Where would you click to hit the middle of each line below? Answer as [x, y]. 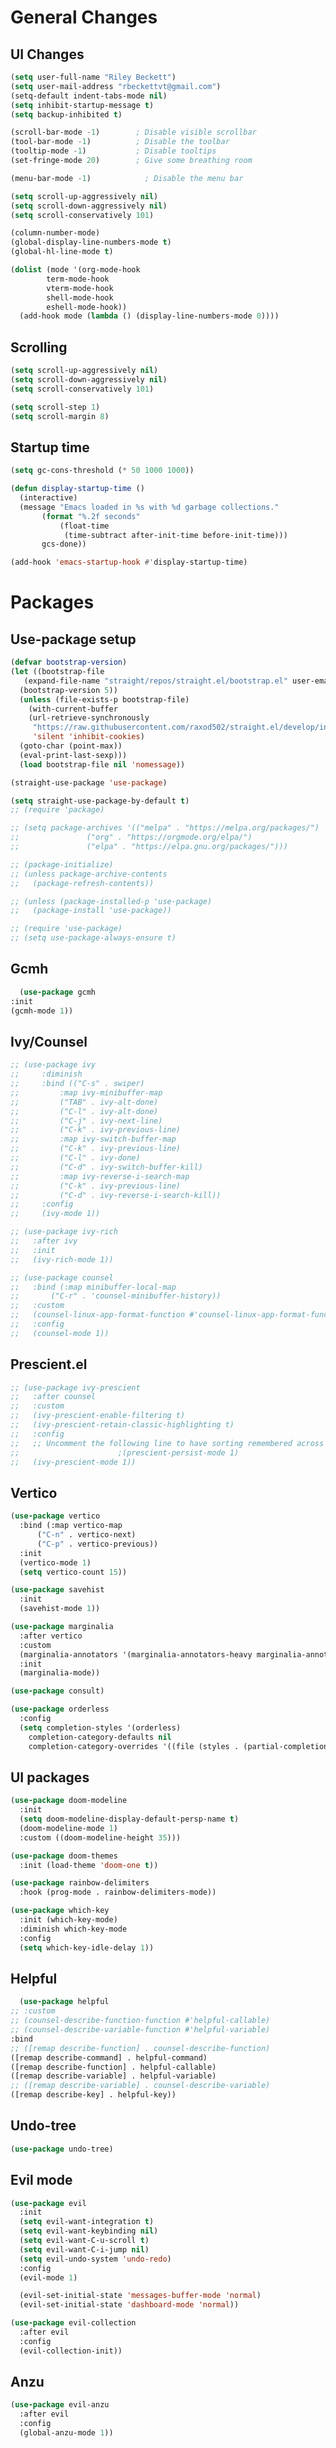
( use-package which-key [60, 1911]
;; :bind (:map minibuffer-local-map [93, 1287]
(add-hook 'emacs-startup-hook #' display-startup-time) [129, 562]
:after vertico [51, 1636]
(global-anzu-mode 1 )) [66, 2433]
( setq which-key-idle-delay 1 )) [87, 1947]
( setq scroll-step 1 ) [55, 407]
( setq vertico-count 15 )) [73, 1572]
